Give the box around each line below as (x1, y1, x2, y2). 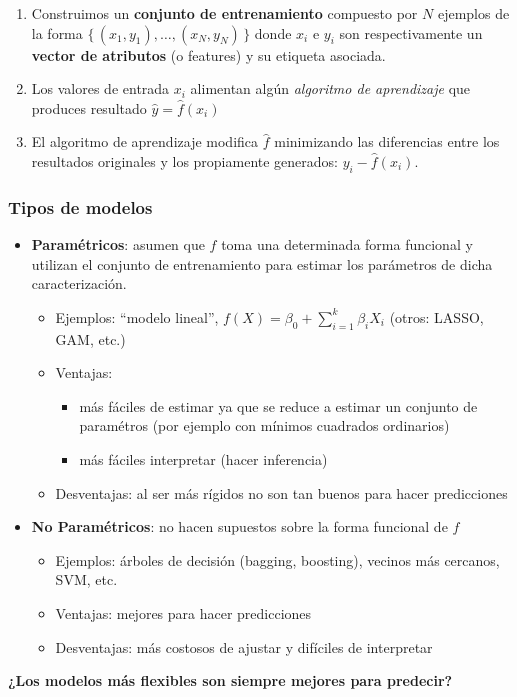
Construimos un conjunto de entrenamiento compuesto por (31, 3, 418, 23)
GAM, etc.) (55, 328, 126, 349)
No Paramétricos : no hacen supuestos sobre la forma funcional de (31, 516, 448, 537)
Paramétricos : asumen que (31, 233, 205, 254)
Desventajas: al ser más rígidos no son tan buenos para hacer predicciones (55, 482, 508, 503)
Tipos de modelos (8, 194, 153, 219)
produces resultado (31, 97, 147, 118)
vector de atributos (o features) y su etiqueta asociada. (31, 44, 386, 65)
